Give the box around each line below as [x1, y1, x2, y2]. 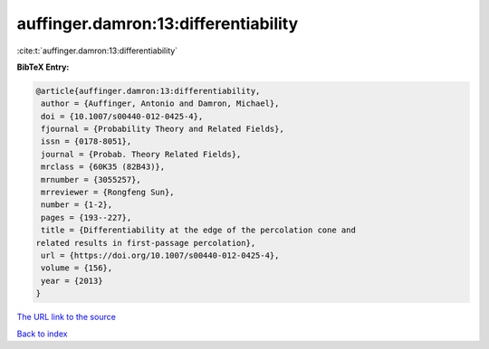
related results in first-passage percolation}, [35, 238, 256, 248]
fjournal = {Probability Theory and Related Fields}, [41, 124, 284, 135]
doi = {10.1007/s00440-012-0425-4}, [41, 111, 204, 121]
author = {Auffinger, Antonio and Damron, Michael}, [41, 99, 280, 108]
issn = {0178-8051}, [41, 137, 132, 146]
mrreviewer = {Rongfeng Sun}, [41, 187, 176, 198]
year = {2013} [41, 276, 103, 286]
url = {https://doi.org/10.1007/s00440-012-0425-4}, [41, 250, 280, 260]
